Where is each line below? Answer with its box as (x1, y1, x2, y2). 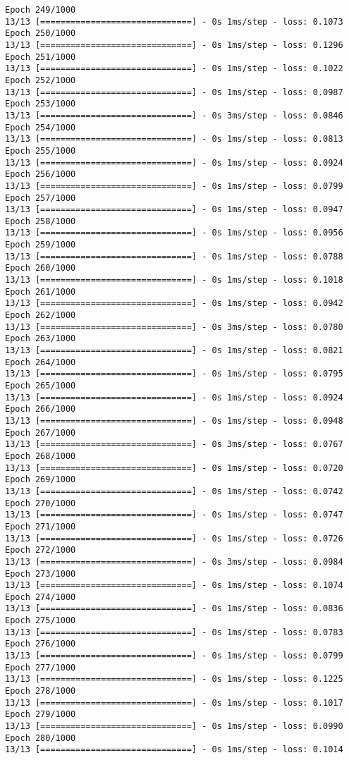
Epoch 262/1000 (5, 310, 76, 321)
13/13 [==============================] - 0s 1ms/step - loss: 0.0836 (5, 603, 343, 614)
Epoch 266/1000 (5, 404, 76, 415)
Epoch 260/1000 (5, 263, 76, 274)
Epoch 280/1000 (5, 733, 76, 743)
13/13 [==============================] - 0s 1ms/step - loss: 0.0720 (5, 462, 343, 473)
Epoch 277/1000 (5, 662, 76, 673)
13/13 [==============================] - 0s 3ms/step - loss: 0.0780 (5, 321, 343, 332)
